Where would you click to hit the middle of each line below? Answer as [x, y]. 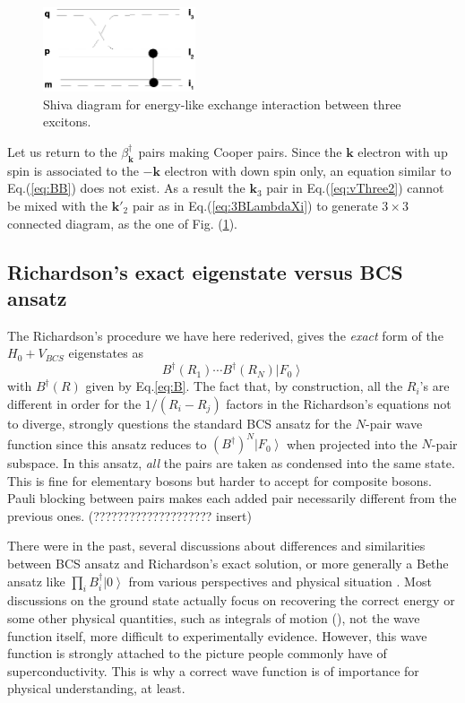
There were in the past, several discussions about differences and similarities [216, 546]
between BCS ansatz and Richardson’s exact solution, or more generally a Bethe [228, 564]
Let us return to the [62, 151]
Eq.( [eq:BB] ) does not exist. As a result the [126, 188]
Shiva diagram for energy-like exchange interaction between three [222, 104]
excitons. [67, 122]
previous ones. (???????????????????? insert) [129, 515]
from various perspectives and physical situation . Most [280, 581]
